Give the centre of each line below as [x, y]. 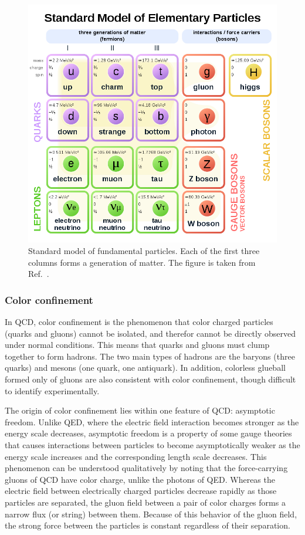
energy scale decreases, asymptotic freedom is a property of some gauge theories [148, 433]
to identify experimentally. [52, 390]
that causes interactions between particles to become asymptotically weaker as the [152, 444]
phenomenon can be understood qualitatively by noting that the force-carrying [146, 468]
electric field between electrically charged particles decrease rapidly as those [141, 491]
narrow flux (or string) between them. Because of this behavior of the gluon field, [151, 514]
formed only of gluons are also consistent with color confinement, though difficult [150, 379]
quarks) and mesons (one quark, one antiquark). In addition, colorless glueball [145, 368]
